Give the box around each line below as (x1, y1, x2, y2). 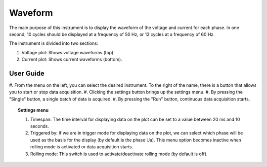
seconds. (30, 123, 49, 129)
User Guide (9, 69, 44, 77)
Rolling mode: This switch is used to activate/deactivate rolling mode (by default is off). (30, 151, 208, 157)
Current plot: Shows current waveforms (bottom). (21, 57, 122, 63)
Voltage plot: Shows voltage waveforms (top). (21, 49, 115, 55)
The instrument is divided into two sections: (9, 40, 98, 46)
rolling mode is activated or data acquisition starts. (30, 144, 133, 150)
